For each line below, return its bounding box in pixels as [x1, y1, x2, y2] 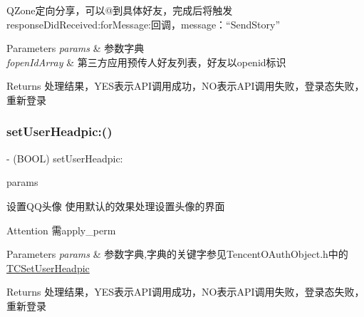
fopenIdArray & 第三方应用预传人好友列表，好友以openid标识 [6, 54, 286, 69]
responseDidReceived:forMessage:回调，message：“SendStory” [6, 16, 281, 31]
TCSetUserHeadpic [6, 260, 90, 275]
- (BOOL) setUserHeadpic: [6, 150, 123, 165]
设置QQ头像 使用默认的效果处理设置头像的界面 [6, 198, 225, 213]
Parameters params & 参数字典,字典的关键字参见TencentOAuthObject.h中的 [6, 246, 348, 261]
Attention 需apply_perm [6, 222, 116, 237]
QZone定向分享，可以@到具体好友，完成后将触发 [6, 3, 233, 17]
